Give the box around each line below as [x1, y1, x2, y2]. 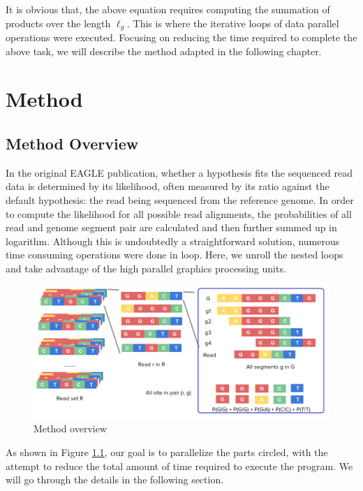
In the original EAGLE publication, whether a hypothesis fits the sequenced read [6, 165, 353, 179]
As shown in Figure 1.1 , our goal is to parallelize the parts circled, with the [6, 445, 328, 460]
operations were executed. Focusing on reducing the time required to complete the [6, 30, 357, 45]
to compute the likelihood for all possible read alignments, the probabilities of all [6, 206, 352, 221]
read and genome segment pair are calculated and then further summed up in [6, 220, 337, 235]
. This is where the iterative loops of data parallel [127, 15, 339, 30]
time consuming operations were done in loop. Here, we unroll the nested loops [6, 247, 343, 262]
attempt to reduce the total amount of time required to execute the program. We [6, 458, 353, 473]
